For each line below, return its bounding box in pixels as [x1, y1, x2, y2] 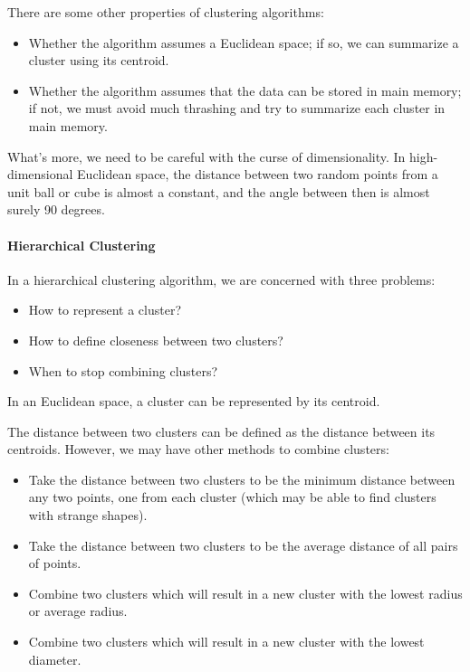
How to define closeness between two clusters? [28, 330, 283, 349]
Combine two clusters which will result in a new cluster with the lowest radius [28, 583, 463, 602]
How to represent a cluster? [28, 300, 182, 319]
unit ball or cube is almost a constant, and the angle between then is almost [7, 182, 430, 201]
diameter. [28, 649, 82, 668]
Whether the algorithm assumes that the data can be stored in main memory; [28, 80, 462, 99]
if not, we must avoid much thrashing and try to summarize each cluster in [28, 99, 446, 118]
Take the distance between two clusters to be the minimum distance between [28, 469, 456, 488]
